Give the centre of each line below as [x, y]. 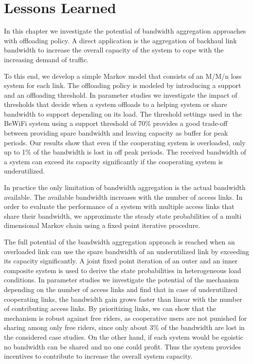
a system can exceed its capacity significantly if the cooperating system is [114, 161]
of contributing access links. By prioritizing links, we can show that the [110, 308]
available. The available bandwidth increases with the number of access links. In [123, 197]
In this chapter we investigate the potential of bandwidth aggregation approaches [125, 31]
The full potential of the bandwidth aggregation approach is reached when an [119, 242]
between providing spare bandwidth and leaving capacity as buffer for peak [116, 133]
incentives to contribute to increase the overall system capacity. [98, 356]
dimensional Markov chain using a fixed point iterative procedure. [102, 225]
